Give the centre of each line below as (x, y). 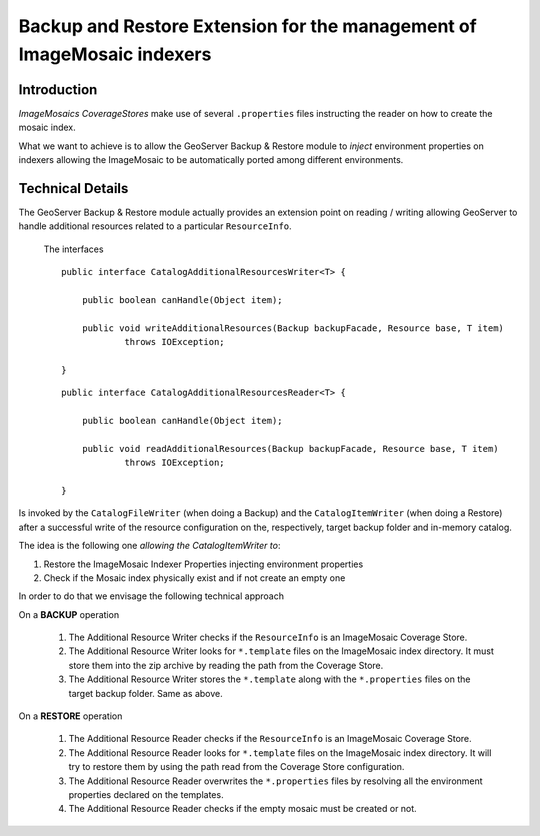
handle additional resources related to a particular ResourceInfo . (155, 226)
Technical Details (73, 188)
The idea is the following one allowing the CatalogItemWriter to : (149, 546)
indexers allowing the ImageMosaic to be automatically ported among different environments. (211, 160)
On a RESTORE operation (70, 716)
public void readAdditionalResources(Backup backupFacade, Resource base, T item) (290, 448)
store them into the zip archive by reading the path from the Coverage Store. (226, 665)
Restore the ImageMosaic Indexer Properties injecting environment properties (203, 564)
